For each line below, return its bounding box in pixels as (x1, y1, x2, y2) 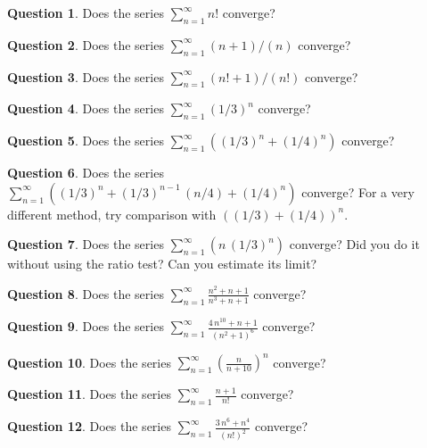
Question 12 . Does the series (7, 417, 171, 436)
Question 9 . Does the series (7, 317, 164, 336)
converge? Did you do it (289, 235, 420, 253)
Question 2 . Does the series (7, 35, 164, 54)
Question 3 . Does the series (7, 67, 164, 86)
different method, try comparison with (7, 204, 217, 223)
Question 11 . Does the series (7, 385, 171, 403)
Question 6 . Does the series (7, 163, 164, 182)
